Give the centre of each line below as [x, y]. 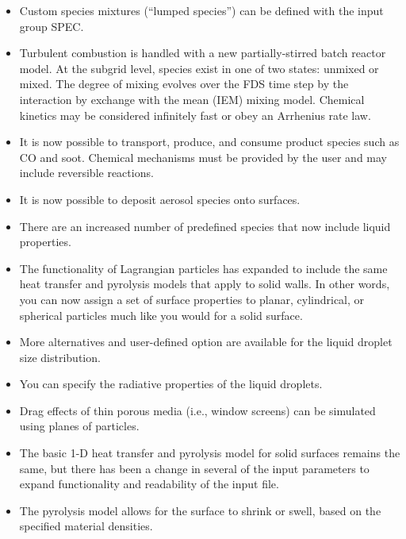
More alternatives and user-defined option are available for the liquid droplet [206, 342]
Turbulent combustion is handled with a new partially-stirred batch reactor [203, 53]
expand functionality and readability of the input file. [149, 484]
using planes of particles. [79, 426]
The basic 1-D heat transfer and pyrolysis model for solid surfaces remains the [210, 453]
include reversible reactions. [86, 173]
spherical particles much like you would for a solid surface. [161, 315]
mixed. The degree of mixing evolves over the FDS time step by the [184, 84]
